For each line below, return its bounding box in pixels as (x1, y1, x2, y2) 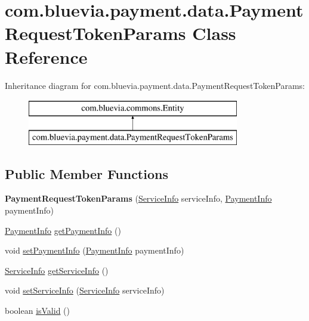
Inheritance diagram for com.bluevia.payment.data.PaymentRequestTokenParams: (5, 79, 305, 91)
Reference (5, 44, 88, 69)
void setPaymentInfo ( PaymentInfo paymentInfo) (5, 244, 184, 257)
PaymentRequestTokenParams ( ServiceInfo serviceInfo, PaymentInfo (5, 192, 272, 205)
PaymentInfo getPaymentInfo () (5, 224, 121, 236)
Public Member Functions (5, 164, 168, 183)
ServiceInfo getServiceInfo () (5, 264, 109, 276)
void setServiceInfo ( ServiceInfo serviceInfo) (5, 284, 165, 297)
